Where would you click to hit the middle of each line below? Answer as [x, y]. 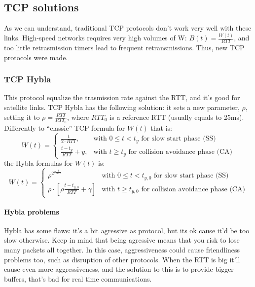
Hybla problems [32, 211]
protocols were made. [36, 57]
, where [78, 117]
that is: [161, 127]
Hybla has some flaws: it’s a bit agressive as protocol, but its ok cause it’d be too [127, 230]
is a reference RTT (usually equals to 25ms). [177, 117]
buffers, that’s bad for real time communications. [78, 278]
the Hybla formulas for [38, 163]
